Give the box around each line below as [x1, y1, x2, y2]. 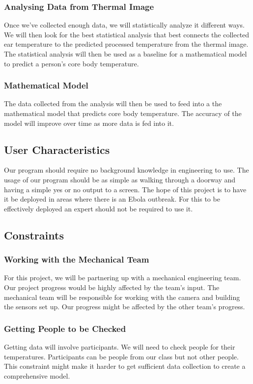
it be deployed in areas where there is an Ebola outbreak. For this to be [4, 194, 220, 204]
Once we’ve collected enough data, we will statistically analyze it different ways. [4, 20, 245, 30]
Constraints [4, 227, 64, 242]
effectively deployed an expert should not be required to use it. [4, 203, 193, 213]
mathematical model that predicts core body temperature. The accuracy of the [4, 108, 242, 118]
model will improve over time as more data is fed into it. [4, 118, 174, 128]
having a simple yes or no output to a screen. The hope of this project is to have [4, 184, 247, 194]
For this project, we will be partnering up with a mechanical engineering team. [4, 272, 241, 283]
